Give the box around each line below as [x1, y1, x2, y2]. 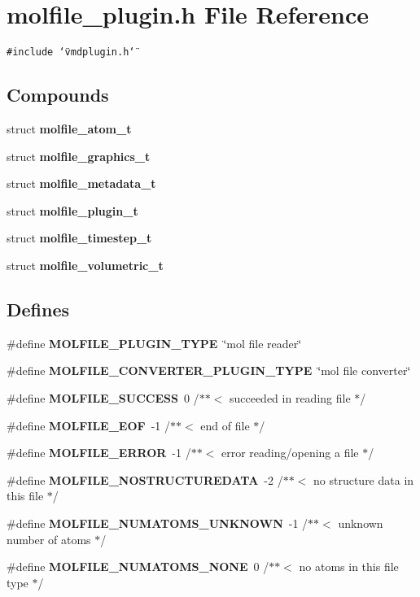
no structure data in [313, 471, 414, 488]
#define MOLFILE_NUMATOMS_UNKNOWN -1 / [7, 514, 308, 531]
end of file [200, 416, 250, 434]
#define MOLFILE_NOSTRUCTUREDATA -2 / [7, 471, 283, 488]
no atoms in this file [299, 558, 399, 575]
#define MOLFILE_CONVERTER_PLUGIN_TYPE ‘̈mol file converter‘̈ [7, 362, 411, 379]
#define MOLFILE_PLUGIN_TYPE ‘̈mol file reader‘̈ [7, 334, 302, 351]
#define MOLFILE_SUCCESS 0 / [7, 389, 199, 406]
